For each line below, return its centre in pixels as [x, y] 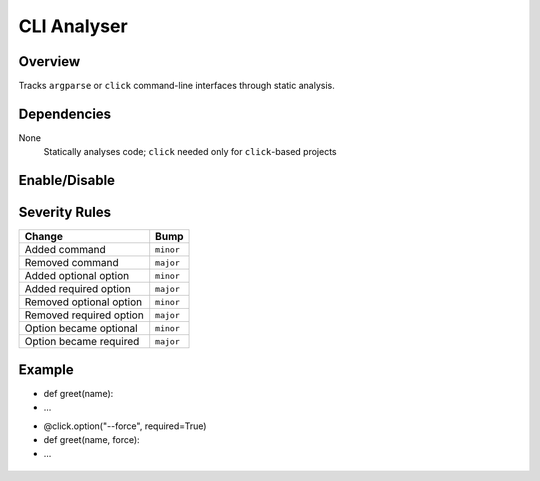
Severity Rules [65, 212]
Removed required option [84, 315]
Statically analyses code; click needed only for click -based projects [190, 152]
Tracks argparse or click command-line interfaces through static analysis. [176, 86]
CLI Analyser [73, 26]
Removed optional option [83, 302]
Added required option [78, 289]
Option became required [82, 342]
